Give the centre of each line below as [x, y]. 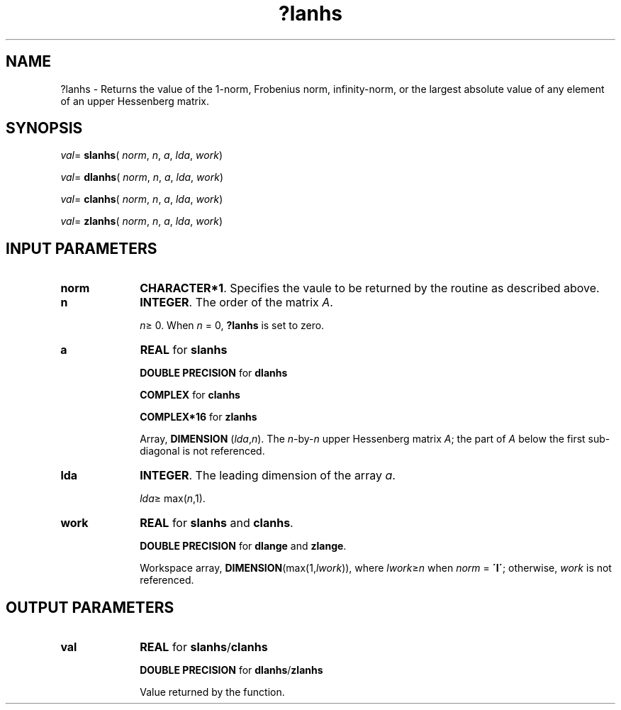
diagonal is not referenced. [202, 451]
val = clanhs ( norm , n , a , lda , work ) [142, 199]
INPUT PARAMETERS [82, 248]
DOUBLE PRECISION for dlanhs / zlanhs [231, 670]
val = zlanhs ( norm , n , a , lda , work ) [142, 221]
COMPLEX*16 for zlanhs [198, 417]
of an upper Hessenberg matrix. [135, 101]
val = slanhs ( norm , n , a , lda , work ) [141, 155]
